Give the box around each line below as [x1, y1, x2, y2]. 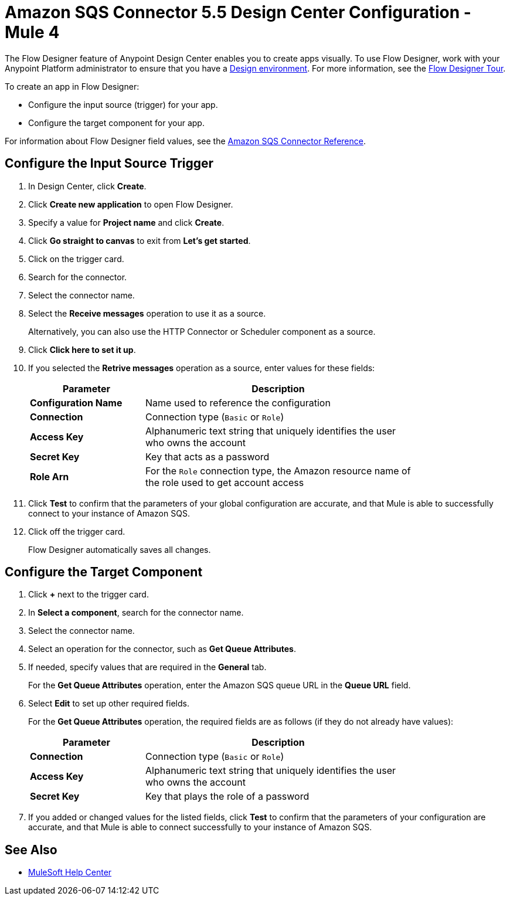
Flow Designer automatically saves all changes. [28, 544, 211, 555]
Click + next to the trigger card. [28, 589, 149, 600]
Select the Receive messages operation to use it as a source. [28, 308, 266, 318]
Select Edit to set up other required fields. [28, 698, 189, 709]
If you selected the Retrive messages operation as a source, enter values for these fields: [28, 362, 375, 373]
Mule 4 [5, 22, 60, 42]
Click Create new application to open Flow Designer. [28, 199, 233, 209]
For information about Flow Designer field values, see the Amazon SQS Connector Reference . [5, 135, 366, 146]
